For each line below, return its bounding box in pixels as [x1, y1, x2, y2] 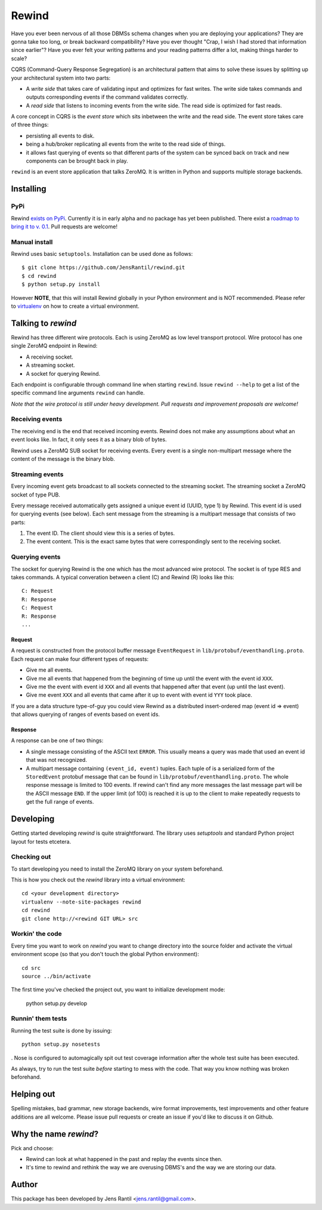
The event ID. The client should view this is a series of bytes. [26, 529, 175, 537]
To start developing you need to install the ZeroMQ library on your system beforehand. [11, 865, 224, 872]
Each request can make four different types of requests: [11, 655, 149, 663]
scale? [11, 54, 27, 62]
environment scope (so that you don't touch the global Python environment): [11, 951, 199, 958]
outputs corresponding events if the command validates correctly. [26, 93, 188, 101]
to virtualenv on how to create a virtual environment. [11, 302, 140, 310]
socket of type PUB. [11, 491, 61, 498]
